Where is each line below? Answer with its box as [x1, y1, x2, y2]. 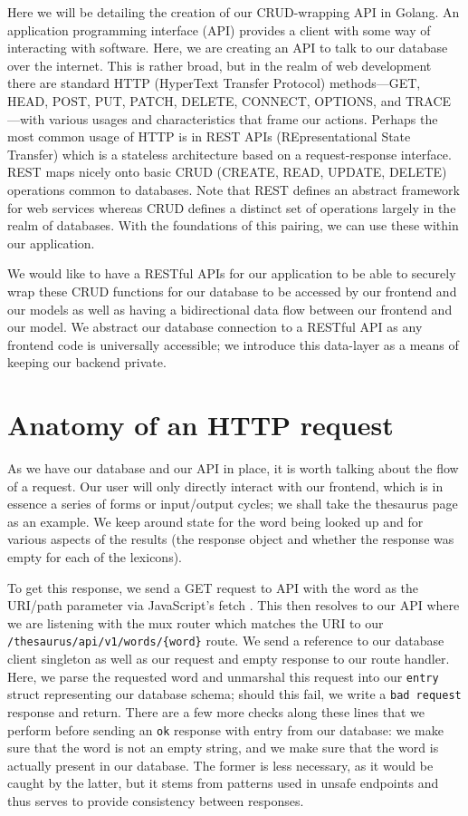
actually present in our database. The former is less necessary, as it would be [7, 755, 434, 774]
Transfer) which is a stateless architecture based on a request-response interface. [7, 144, 452, 163]
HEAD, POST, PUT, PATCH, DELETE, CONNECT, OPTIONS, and [7, 91, 402, 110]
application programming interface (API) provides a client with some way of [7, 20, 431, 39]
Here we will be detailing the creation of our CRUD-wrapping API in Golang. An [7, 3, 460, 21]
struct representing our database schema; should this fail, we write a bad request [7, 685, 462, 704]
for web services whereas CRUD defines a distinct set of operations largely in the [7, 198, 456, 217]
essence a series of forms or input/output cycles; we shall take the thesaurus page [7, 494, 458, 513]
